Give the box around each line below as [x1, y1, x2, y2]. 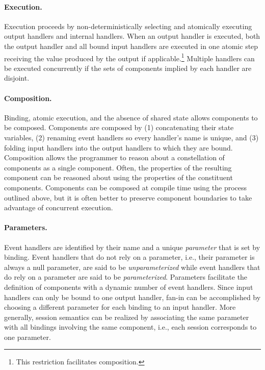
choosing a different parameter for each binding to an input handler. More [4, 302, 236, 312]
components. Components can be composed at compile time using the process [4, 182, 247, 192]
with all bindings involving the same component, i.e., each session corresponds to [4, 322, 257, 332]
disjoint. [4, 72, 30, 83]
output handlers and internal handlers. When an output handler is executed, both [4, 31, 260, 41]
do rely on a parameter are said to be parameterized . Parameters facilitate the [4, 272, 248, 282]
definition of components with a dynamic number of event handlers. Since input [4, 281, 253, 292]
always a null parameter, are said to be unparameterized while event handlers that [4, 261, 260, 272]
